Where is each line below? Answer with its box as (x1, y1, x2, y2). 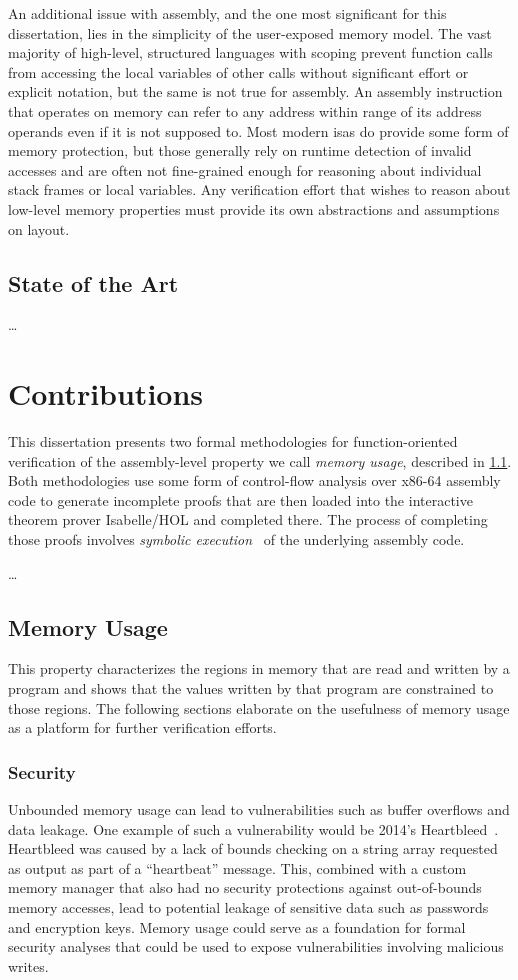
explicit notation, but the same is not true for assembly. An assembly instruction (8, 81, 503, 102)
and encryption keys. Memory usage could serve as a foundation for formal (8, 916, 466, 937)
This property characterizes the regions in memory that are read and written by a (8, 658, 510, 679)
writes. (8, 955, 49, 976)
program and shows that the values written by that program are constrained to (8, 678, 494, 698)
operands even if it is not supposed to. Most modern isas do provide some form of (8, 120, 509, 141)
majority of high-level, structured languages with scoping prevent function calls (8, 42, 493, 63)
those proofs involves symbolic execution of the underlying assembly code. (8, 529, 465, 550)
